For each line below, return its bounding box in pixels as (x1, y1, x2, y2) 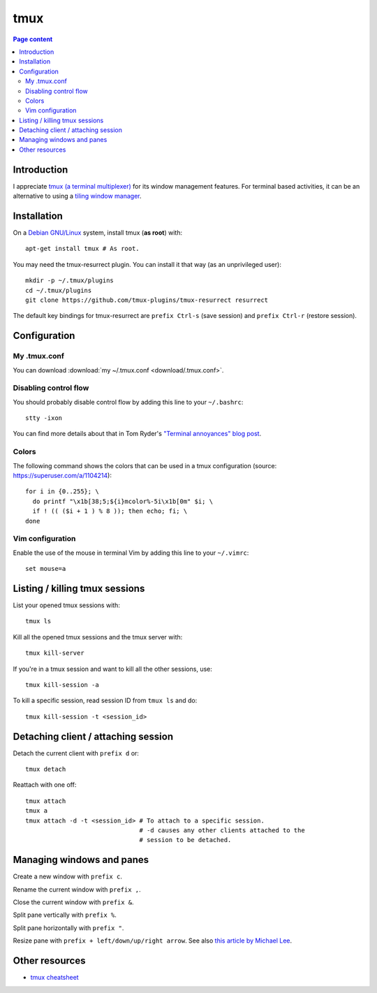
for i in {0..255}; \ (25, 488, 99, 495)
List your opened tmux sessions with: (13, 601, 120, 609)
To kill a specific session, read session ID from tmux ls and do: (13, 696, 198, 705)
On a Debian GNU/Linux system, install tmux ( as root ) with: (13, 229, 183, 237)
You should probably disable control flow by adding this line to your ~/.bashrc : (13, 398, 244, 406)
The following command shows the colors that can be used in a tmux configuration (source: (13, 461, 277, 470)
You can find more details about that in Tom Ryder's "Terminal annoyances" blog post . (13, 430, 262, 438)
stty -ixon (25, 414, 63, 422)
